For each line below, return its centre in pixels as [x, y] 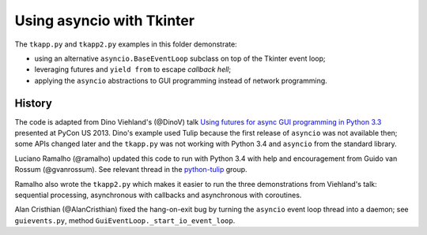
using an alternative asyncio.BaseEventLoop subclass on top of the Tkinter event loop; [180, 58]
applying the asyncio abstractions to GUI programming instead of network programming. [181, 80]
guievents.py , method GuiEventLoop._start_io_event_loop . [125, 220]
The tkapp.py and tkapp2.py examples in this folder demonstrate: [126, 44]
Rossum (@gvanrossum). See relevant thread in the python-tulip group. [131, 170]
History [34, 103]
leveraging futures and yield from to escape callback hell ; [133, 69]
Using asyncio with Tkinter [105, 21]
